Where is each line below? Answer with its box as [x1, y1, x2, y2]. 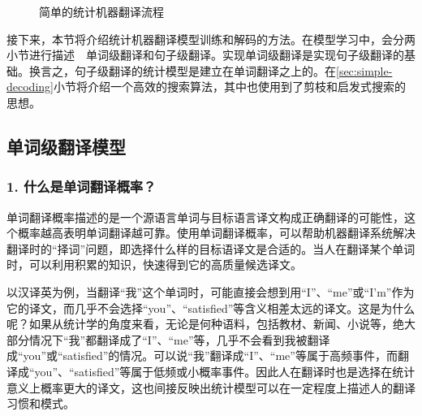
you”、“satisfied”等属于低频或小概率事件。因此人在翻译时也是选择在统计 [34, 362, 416, 379]
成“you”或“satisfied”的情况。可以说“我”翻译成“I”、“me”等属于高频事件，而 [6, 347, 398, 364]
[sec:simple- [336, 62, 393, 79]
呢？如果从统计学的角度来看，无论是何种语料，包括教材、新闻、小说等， [6, 315, 393, 332]
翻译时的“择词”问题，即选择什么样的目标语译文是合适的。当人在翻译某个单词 [6, 240, 416, 257]
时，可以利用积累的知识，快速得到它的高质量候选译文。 [6, 256, 302, 273]
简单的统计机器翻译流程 [39, 3, 164, 19]
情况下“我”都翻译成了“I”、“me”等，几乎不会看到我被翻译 [28, 331, 330, 348]
